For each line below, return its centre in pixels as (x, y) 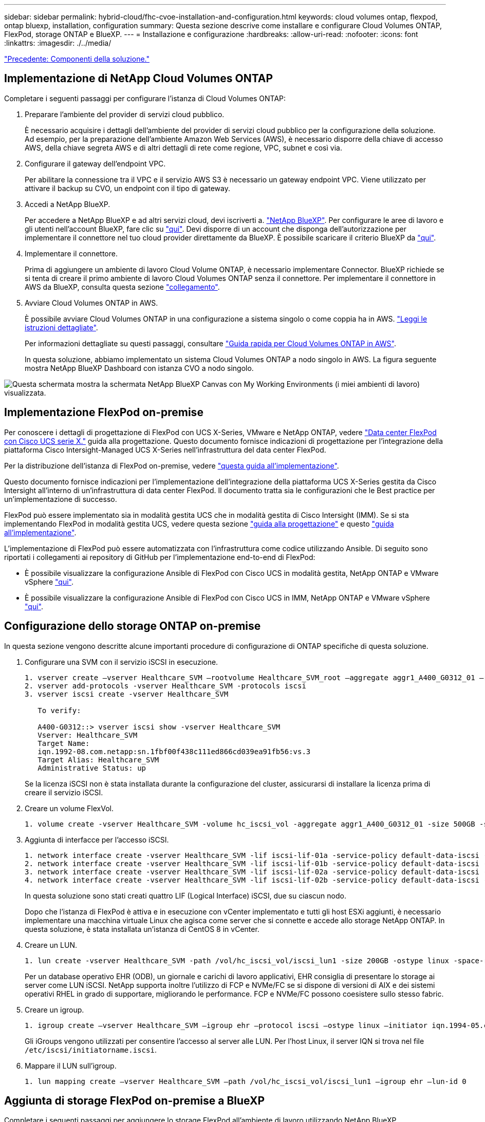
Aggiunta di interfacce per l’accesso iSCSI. (97, 839)
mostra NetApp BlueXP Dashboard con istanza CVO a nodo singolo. (139, 368)
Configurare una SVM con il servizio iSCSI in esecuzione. (122, 662)
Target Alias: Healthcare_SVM (98, 760)
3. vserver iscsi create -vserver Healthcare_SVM (127, 694)
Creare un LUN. (51, 945)
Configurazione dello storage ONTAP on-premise (133, 626)
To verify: (59, 710)
